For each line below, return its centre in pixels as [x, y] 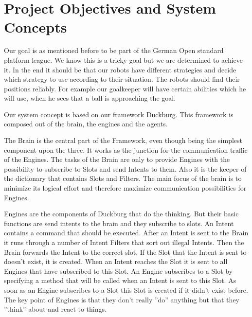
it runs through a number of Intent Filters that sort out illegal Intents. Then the [124, 242]
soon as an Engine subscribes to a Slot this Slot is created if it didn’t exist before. [126, 290]
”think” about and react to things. [55, 309]
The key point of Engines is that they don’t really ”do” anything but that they [122, 299]
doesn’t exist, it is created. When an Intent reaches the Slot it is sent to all [116, 261]
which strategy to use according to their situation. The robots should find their [122, 79]
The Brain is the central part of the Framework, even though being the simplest [123, 140]
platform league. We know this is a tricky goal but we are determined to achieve [124, 60]
